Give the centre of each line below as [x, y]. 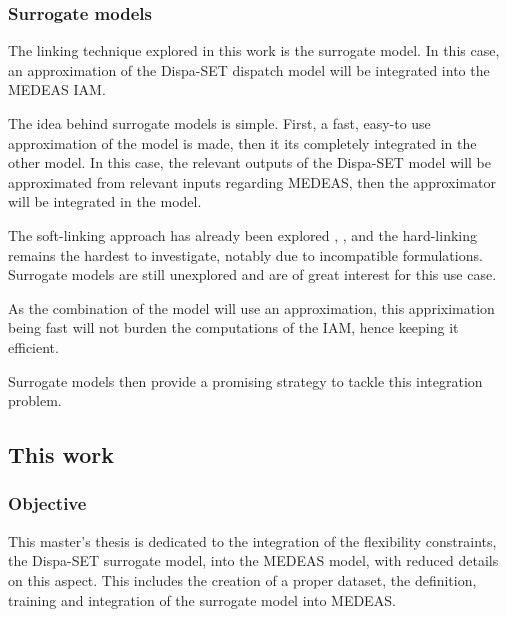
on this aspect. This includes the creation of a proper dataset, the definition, [242, 579]
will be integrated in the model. [105, 201]
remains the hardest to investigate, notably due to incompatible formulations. [245, 254]
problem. [35, 400]
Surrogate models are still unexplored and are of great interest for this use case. [252, 274]
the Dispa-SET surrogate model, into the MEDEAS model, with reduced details [253, 560]
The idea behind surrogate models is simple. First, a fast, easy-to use [219, 123]
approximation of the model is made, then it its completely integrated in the [242, 142]
